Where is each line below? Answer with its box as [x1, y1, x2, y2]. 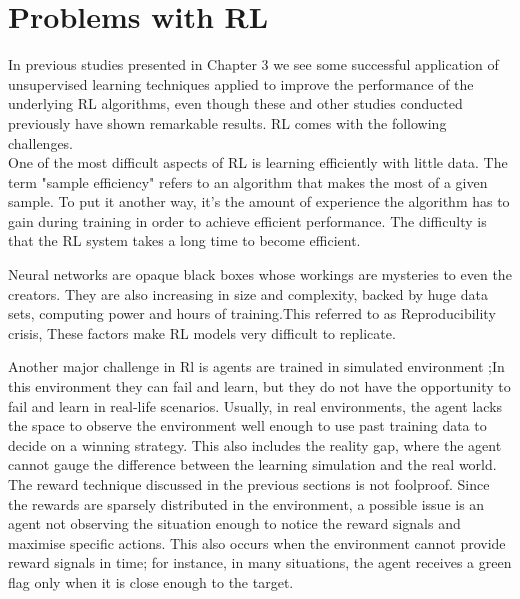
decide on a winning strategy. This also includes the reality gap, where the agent [8, 434, 502, 455]
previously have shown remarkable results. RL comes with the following [8, 112, 447, 133]
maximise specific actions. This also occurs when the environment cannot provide [8, 532, 506, 553]
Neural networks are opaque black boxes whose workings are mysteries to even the [8, 264, 512, 285]
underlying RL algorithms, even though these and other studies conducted [8, 93, 463, 114]
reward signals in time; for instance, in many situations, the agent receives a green [8, 552, 512, 573]
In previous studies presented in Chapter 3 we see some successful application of [8, 54, 499, 75]
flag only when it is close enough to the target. [8, 571, 294, 592]
